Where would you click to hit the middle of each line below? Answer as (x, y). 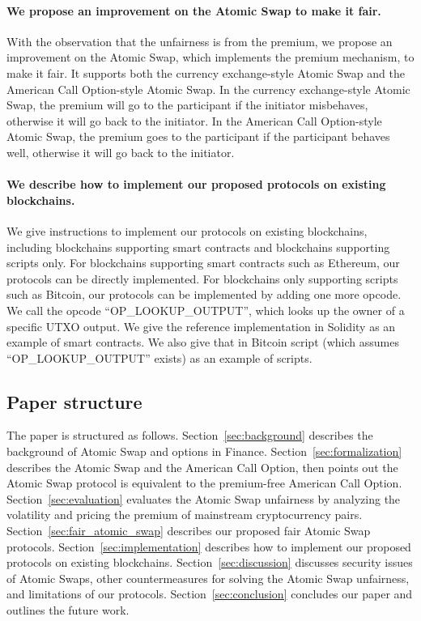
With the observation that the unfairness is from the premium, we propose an (200, 41)
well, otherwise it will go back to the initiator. (121, 152)
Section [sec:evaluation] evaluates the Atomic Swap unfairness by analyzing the (204, 498)
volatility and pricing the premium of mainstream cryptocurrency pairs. (185, 515)
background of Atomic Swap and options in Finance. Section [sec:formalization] (204, 451)
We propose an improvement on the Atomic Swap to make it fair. (194, 10)
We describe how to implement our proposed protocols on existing (196, 184)
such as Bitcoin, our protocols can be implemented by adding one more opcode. (204, 294)
